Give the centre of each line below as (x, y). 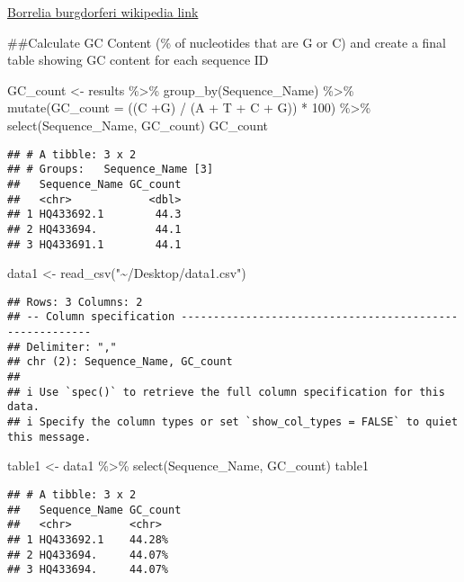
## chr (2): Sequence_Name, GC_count (120, 362)
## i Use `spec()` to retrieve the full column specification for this (226, 392)
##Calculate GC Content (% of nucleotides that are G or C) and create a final (227, 42)
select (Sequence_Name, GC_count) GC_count (138, 125)
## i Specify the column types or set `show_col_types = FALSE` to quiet (233, 422)
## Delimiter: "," (62, 347)
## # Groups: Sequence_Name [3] (111, 170)
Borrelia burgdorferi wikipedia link (103, 12)
